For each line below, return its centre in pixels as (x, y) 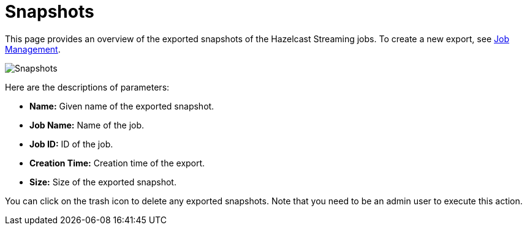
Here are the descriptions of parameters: (87, 87)
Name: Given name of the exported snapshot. (122, 106)
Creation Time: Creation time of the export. (117, 163)
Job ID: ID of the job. (71, 144)
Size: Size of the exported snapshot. (103, 182)
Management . (33, 49)
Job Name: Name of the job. (87, 125)
